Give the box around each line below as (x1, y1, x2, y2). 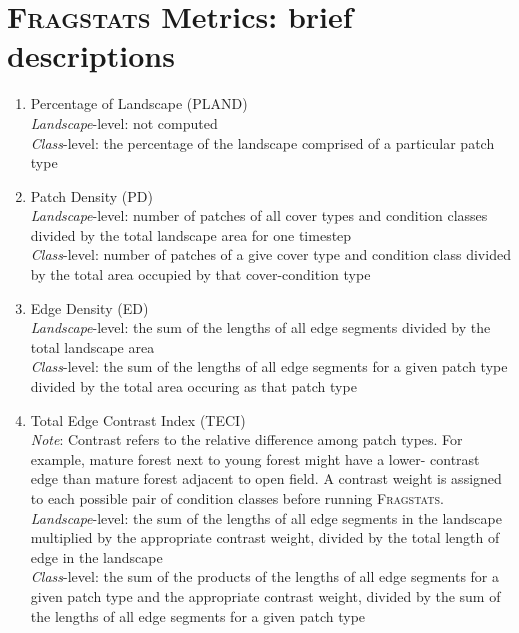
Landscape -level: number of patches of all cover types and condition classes (30, 205, 488, 226)
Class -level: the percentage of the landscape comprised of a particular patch (30, 132, 495, 153)
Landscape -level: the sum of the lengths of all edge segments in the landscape (30, 507, 502, 528)
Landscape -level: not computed (30, 112, 218, 133)
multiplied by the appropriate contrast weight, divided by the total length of (30, 527, 500, 548)
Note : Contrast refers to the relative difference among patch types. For (30, 429, 463, 450)
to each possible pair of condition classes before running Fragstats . (30, 488, 444, 508)
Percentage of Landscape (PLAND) (30, 93, 248, 114)
